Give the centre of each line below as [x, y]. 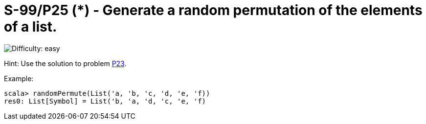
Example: [19, 78]
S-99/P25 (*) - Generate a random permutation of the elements [213, 10]
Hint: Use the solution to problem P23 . [65, 63]
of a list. [31, 27]
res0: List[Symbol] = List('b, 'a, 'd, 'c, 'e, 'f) [105, 101]
